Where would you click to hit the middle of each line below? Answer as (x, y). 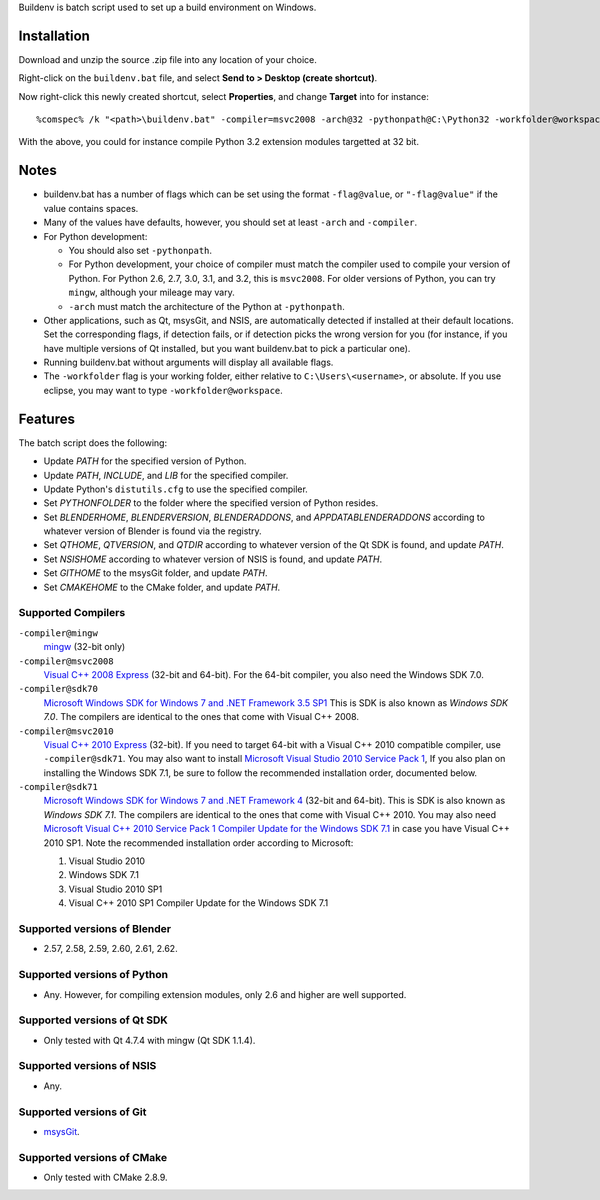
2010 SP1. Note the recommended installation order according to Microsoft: (198, 842)
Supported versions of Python (93, 975)
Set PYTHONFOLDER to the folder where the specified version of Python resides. (211, 503)
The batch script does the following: (93, 442)
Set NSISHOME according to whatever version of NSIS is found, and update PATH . (213, 559)
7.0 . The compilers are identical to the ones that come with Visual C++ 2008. (201, 717)
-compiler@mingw (58, 633)
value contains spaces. (91, 208)
